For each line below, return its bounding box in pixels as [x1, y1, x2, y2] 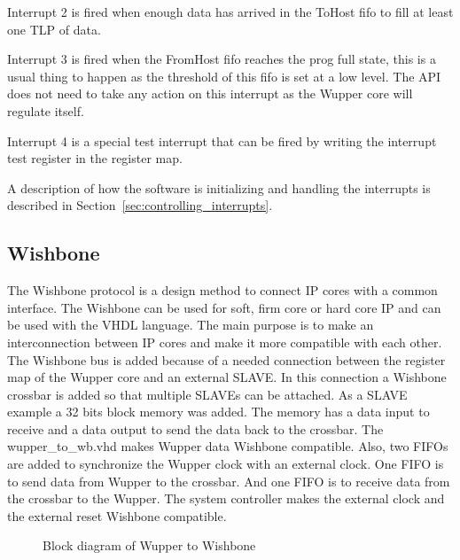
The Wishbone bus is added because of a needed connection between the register [7, 350, 446, 369]
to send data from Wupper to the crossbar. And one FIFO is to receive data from [7, 471, 450, 490]
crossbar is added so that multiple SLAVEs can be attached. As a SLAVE [7, 385, 408, 403]
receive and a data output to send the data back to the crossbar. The [7, 419, 384, 438]
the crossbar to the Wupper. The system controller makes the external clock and [7, 489, 445, 508]
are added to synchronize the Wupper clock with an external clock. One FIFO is [7, 455, 444, 473]
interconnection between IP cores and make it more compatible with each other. [7, 332, 442, 351]
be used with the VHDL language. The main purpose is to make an [7, 315, 374, 334]
